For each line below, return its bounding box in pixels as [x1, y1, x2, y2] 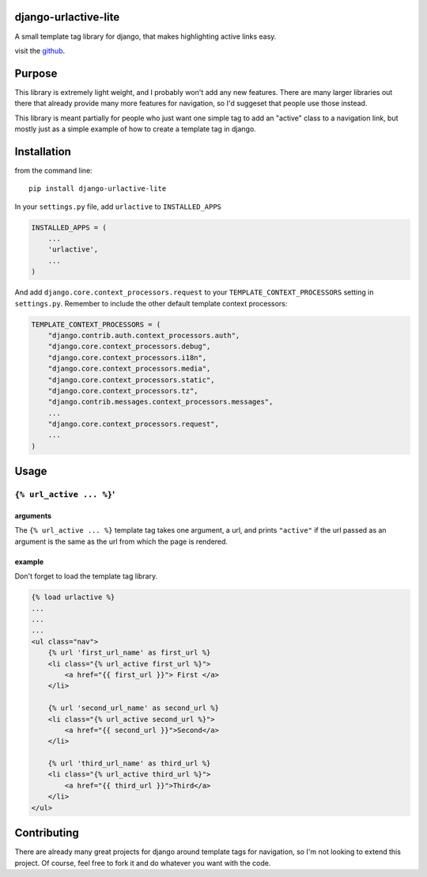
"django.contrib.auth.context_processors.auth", [47, 331, 240, 340]
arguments [14, 511, 51, 521]
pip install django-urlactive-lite [28, 184, 167, 193]
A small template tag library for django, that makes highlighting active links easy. [14, 32, 277, 41]
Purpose [14, 66, 58, 80]
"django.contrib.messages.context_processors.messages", [47, 397, 274, 407]
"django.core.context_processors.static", [47, 375, 215, 384]
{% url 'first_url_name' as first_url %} [47, 648, 211, 657]
